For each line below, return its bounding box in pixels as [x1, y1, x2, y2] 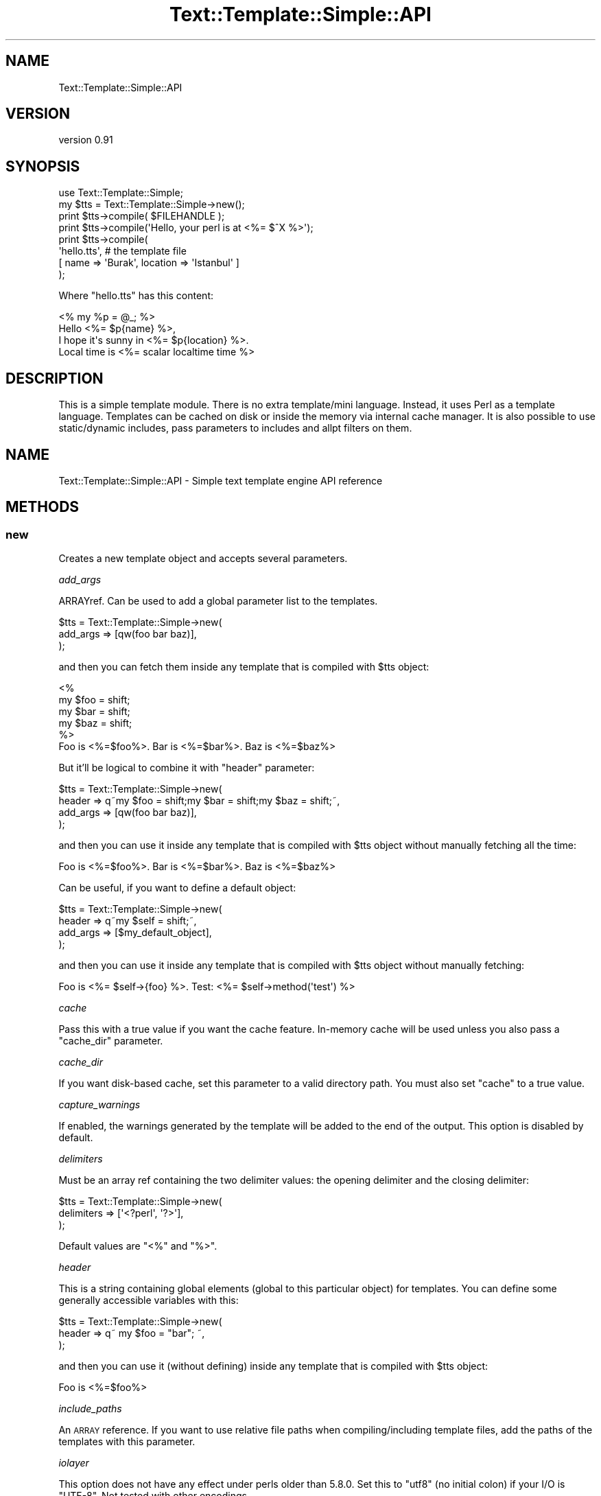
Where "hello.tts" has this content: [58, 290, 214, 302]
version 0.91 [58, 134, 113, 146]
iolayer [58, 1457, 89, 1469]
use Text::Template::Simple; [58, 187, 183, 199]
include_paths [58, 1403, 122, 1415]
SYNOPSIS [5, 157, 80, 175]
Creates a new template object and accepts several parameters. [58, 552, 348, 565]
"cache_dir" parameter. [58, 1035, 163, 1047]
